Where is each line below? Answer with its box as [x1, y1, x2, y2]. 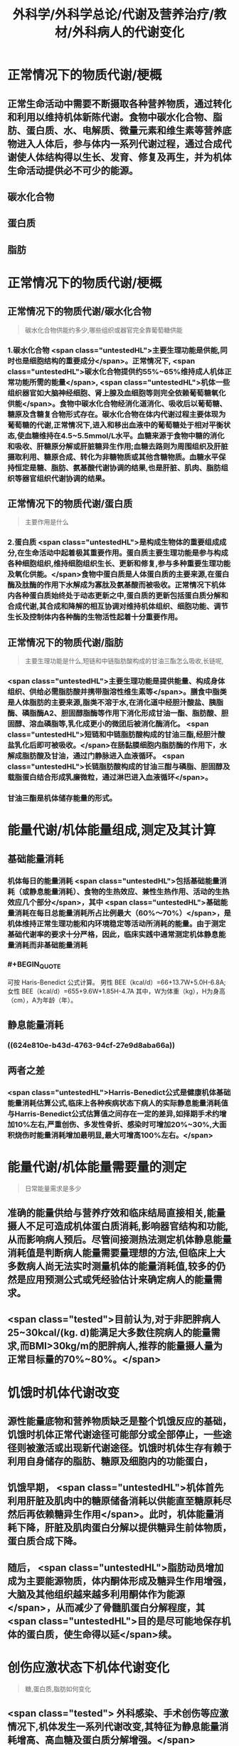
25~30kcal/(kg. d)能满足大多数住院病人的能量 [7, 1326, 211, 1339]
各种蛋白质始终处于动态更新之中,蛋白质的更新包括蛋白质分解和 [14, 591, 229, 601]
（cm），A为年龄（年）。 [7, 996, 77, 1004]
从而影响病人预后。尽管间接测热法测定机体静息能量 [7, 1234, 232, 1246]
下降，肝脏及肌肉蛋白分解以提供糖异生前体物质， [16, 1522, 232, 1534]
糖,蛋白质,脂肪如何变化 [24, 1684, 91, 1693]
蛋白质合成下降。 [7, 1535, 83, 1547]
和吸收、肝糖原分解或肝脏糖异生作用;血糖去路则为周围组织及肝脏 [7, 441, 229, 451]
